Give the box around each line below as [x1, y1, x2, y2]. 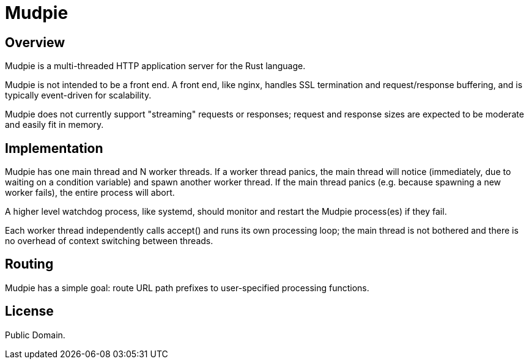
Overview [5, 34, 65, 50]
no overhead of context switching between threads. [5, 236, 213, 247]
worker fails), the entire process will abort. [5, 187, 175, 198]
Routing [5, 256, 54, 272]
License [5, 303, 54, 319]
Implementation [5, 140, 103, 156]
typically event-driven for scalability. [5, 90, 152, 101]
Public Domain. [5, 329, 65, 340]
